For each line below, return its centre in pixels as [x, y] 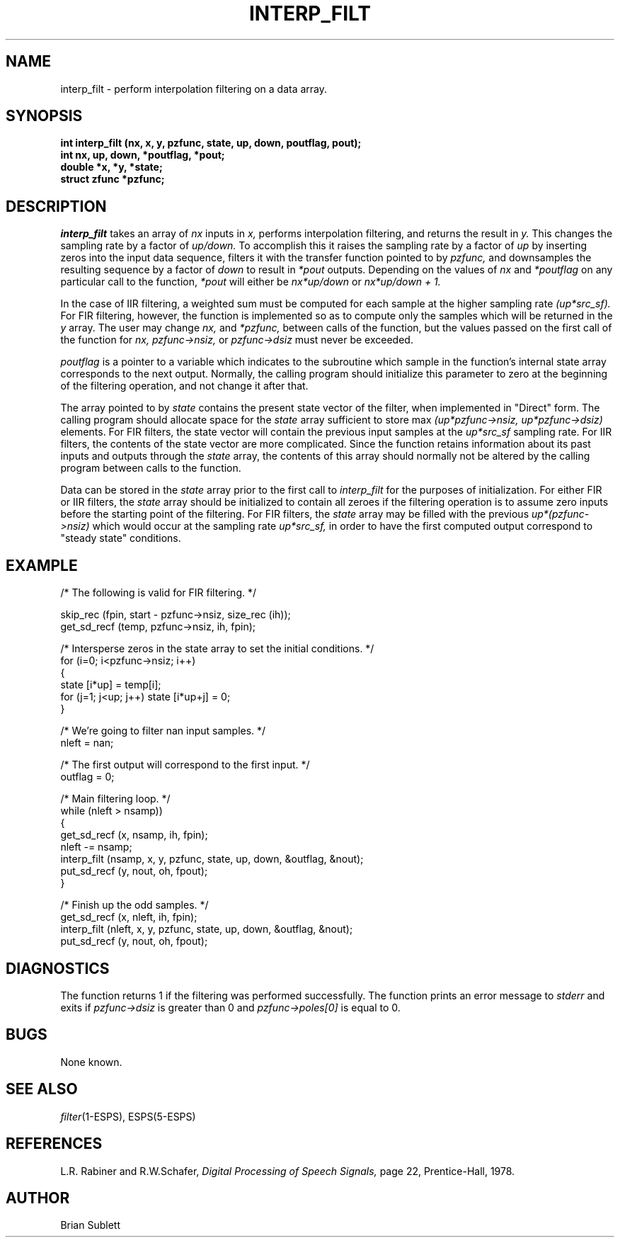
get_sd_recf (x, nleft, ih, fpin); [129, 917]
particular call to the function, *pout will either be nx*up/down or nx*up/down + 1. [251, 282]
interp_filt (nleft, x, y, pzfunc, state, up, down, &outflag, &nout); [207, 929]
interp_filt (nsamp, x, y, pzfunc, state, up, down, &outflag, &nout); [212, 859]
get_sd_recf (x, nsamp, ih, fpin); [134, 835]
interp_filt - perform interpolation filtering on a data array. [194, 89]
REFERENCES [54, 1144]
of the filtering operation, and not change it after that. [184, 386]
